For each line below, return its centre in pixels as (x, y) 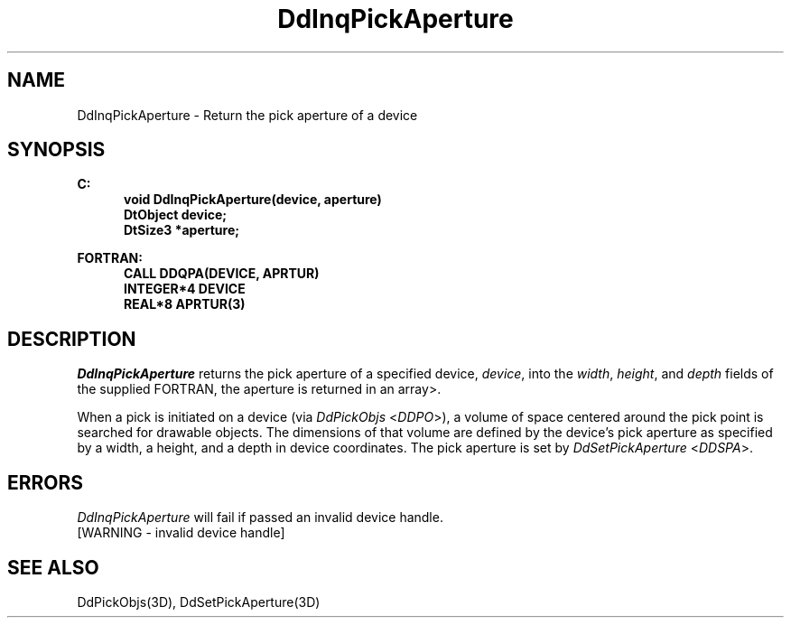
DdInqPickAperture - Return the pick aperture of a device (247, 115)
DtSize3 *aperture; (182, 230)
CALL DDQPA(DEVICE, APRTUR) (222, 274)
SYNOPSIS (56, 150)
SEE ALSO (53, 567)
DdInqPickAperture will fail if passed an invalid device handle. (260, 518)
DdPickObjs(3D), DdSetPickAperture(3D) (199, 602)
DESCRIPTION (72, 339)
